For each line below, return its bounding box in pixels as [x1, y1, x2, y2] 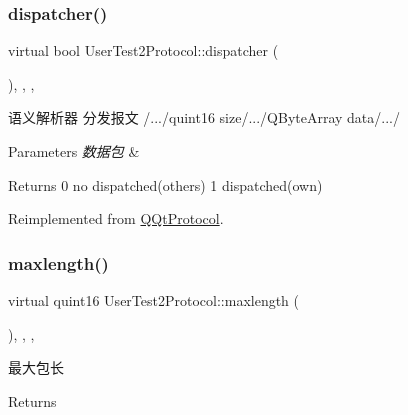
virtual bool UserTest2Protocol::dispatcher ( [8, 40, 279, 61]
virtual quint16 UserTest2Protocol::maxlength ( [8, 290, 300, 310]
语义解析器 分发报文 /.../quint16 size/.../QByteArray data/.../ [8, 107, 400, 128]
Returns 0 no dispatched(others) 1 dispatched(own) [8, 174, 323, 195]
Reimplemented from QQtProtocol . [8, 208, 224, 229]
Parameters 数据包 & [8, 141, 140, 161]
